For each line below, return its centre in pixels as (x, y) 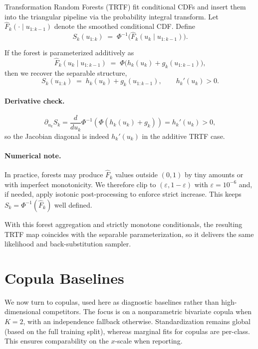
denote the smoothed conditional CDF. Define (125, 26)
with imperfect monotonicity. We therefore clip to (80, 184)
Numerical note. (33, 155)
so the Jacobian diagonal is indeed (57, 136)
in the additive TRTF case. (183, 136)
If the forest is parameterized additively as (69, 53)
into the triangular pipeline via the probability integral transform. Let (112, 16)
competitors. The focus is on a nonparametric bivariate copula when (147, 311)
